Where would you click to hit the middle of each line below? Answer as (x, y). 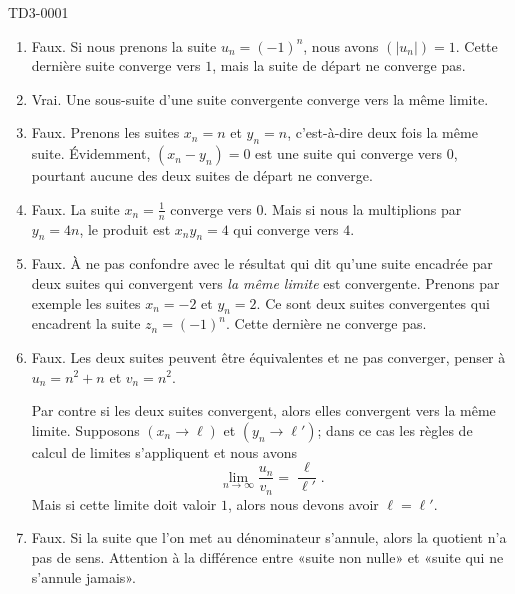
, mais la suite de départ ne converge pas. (339, 65)
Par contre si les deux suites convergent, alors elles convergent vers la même (263, 410)
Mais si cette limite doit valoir (124, 503)
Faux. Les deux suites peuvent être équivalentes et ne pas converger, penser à (268, 356)
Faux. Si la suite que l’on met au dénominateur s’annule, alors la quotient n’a (269, 537)
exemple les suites (86, 302)
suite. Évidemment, (91, 153)
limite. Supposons (85, 429)
